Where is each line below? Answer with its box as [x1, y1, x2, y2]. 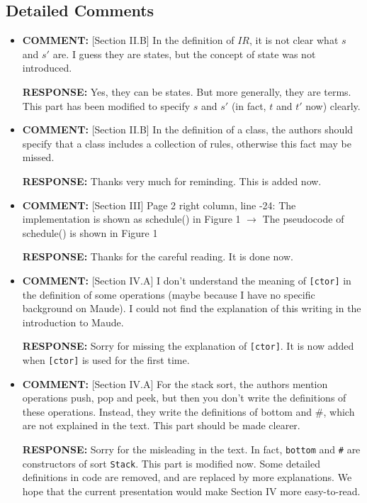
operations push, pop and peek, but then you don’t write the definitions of [22, 390, 346, 405]
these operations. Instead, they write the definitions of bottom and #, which [22, 404, 355, 419]
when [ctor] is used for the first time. [22, 353, 190, 367]
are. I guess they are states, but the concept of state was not [52, 46, 316, 61]
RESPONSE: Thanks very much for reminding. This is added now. [22, 173, 322, 188]
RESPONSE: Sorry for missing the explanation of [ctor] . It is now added [22, 338, 354, 353]
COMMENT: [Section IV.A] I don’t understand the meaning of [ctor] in [22, 272, 351, 287]
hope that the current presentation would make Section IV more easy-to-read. [22, 483, 361, 498]
